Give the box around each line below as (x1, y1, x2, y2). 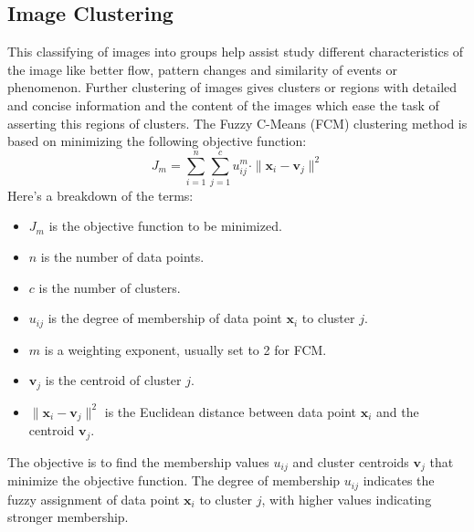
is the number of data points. (40, 247, 205, 266)
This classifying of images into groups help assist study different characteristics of (7, 42, 464, 61)
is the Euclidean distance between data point (104, 402, 357, 421)
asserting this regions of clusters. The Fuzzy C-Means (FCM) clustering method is (7, 113, 468, 132)
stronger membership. (7, 507, 129, 527)
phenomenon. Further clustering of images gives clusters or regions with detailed (7, 78, 458, 97)
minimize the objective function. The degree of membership (7, 471, 341, 490)
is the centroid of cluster (45, 370, 182, 390)
